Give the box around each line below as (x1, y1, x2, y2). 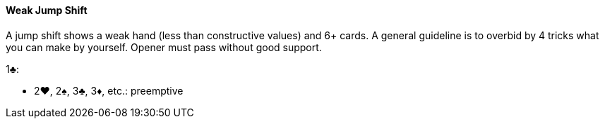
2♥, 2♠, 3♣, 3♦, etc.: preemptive (34, 84, 184, 97)
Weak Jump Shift (6, 4, 88, 16)
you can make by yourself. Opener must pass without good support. (6, 41, 322, 53)
